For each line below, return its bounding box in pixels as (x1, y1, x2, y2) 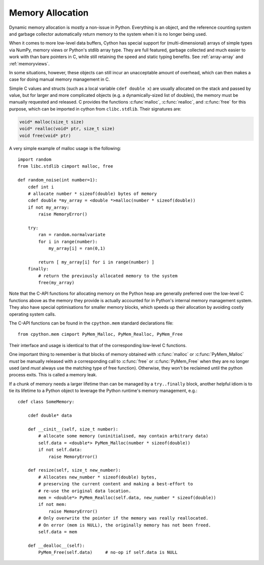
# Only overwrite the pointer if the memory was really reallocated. (38, 516, 209, 521)
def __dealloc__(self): (27, 543, 85, 548)
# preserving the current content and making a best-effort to (38, 481, 193, 487)
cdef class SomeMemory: (18, 399, 75, 405)
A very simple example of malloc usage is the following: (9, 145, 121, 151)
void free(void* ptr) (19, 132, 71, 138)
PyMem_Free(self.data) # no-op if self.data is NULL (38, 550, 178, 555)
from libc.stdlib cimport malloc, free (18, 164, 113, 169)
